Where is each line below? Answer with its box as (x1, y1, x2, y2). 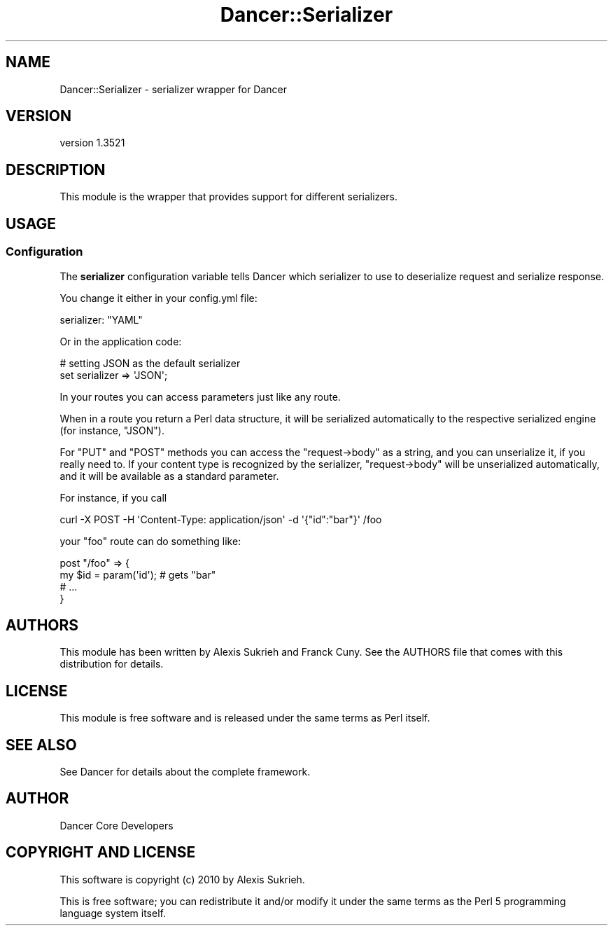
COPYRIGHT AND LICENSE (6, 843, 196, 862)
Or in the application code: (59, 335, 182, 347)
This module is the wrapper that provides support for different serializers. (59, 191, 397, 203)
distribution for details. (59, 658, 164, 670)
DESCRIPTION (6, 160, 106, 179)
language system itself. (59, 906, 166, 919)
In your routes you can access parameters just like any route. (59, 390, 341, 403)
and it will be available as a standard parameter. (59, 469, 279, 482)
